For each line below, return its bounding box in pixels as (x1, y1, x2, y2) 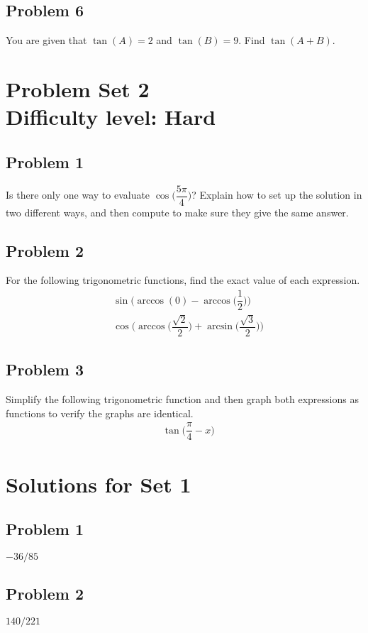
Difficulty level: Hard (6, 102, 216, 131)
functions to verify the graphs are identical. (6, 405, 194, 420)
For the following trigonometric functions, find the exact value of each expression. (6, 273, 360, 287)
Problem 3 (6, 358, 84, 380)
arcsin (207, 321, 233, 332)
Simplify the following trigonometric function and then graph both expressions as (6, 392, 359, 407)
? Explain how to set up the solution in (191, 187, 362, 202)
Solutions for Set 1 (6, 469, 191, 498)
